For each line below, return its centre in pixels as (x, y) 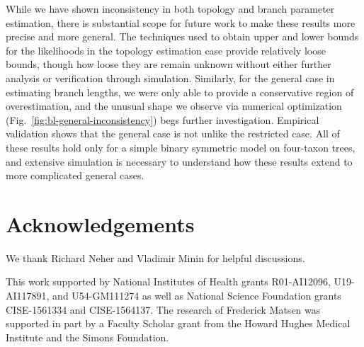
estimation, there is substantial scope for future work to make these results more (181, 22)
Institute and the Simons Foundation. (87, 337)
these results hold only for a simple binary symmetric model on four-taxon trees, (181, 147)
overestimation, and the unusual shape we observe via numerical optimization (174, 106)
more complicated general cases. (75, 175)
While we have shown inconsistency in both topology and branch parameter (170, 8)
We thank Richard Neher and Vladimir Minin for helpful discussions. (155, 257)
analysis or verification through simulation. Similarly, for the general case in (170, 78)
